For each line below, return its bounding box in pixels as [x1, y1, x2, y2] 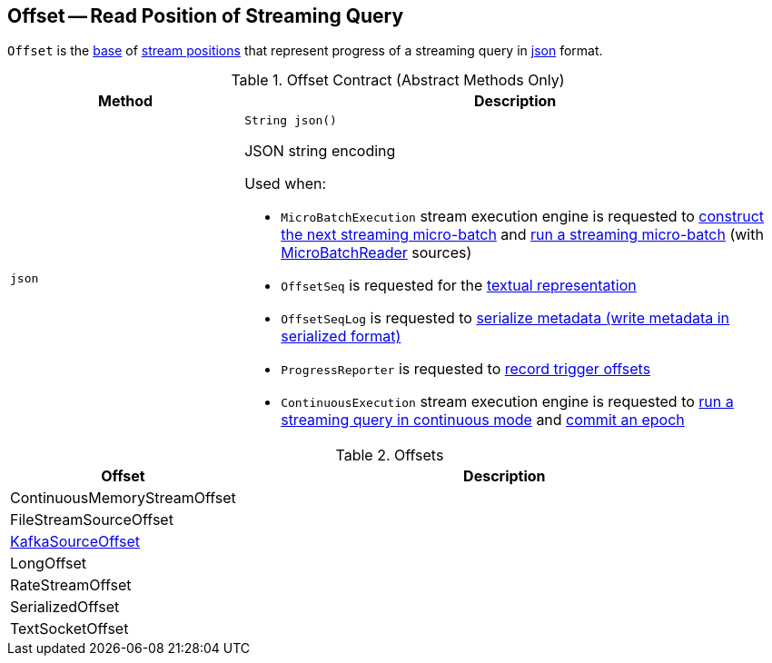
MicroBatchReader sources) [281, 243, 472, 262]
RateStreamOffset [10, 576, 132, 595]
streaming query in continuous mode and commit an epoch [281, 411, 685, 430]
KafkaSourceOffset [10, 532, 141, 551]
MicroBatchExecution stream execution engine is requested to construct [281, 207, 765, 226]
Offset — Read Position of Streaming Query [7, 5, 404, 27]
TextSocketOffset [10, 619, 129, 638]
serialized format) [281, 327, 401, 346]
